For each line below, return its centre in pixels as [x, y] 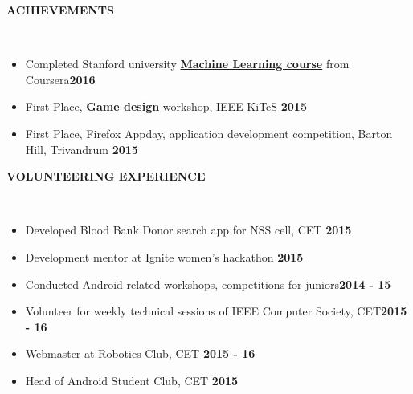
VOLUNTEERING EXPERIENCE [106, 176]
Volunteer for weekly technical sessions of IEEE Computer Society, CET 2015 [216, 311]
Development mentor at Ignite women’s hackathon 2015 [164, 256]
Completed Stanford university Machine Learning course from [187, 64]
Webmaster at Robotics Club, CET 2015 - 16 [140, 353]
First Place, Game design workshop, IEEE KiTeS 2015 [166, 106]
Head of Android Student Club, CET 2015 [132, 380]
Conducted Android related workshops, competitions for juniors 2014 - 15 [208, 284]
